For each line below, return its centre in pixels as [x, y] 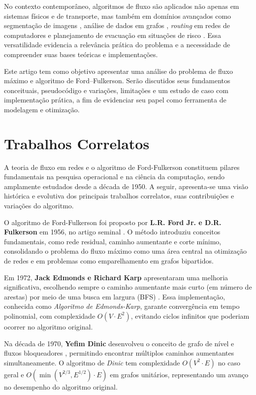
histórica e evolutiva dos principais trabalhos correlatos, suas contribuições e [119, 196]
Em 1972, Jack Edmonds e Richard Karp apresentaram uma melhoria [116, 277]
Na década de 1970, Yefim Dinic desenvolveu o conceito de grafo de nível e [119, 343]
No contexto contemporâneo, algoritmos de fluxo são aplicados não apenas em [122, 6]
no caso [229, 362]
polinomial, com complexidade [50, 315]
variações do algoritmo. [39, 206]
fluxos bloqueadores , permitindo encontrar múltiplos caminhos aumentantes [119, 353]
